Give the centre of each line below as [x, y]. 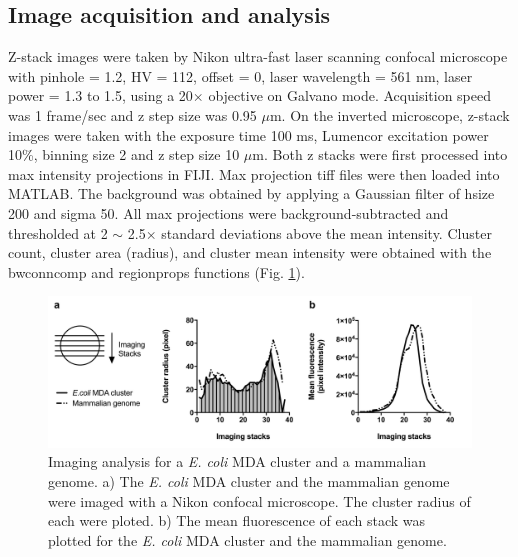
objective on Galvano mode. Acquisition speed [349, 95]
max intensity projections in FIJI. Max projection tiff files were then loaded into [254, 173]
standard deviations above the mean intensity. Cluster [326, 232]
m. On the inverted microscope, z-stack [389, 114]
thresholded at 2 [58, 232]
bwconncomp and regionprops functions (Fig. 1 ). [156, 271]
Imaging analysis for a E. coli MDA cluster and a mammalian [237, 461]
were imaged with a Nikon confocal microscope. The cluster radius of [259, 500]
